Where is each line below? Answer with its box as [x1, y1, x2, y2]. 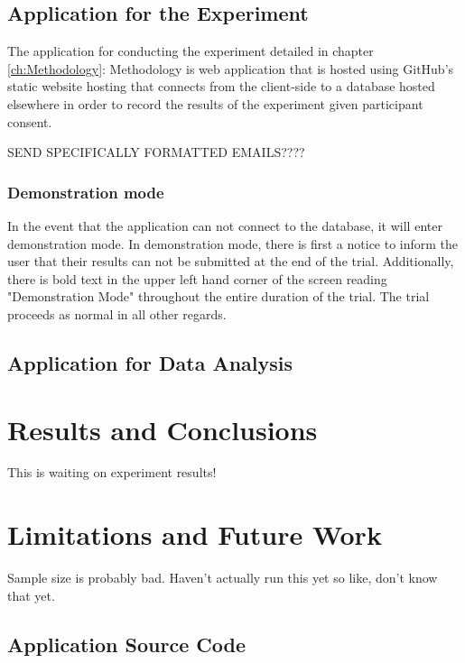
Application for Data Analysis [7, 348, 293, 376]
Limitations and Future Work [7, 516, 382, 553]
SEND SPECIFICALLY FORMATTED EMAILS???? [7, 143, 305, 161]
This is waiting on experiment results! [7, 463, 217, 482]
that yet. [7, 585, 55, 604]
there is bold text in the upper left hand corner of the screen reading [7, 269, 387, 288]
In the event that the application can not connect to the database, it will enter [7, 216, 442, 235]
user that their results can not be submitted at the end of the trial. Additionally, [7, 252, 454, 271]
